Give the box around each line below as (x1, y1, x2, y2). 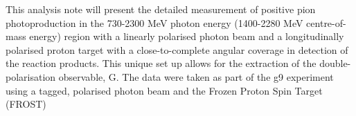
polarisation (6, 69, 56, 84)
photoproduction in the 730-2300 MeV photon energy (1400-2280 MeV (6, 15, 303, 30)
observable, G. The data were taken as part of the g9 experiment (58, 69, 334, 84)
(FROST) (6, 97, 46, 111)
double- (319, 56, 351, 70)
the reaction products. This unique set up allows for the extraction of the (6, 56, 317, 70)
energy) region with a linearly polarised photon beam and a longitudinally (29, 29, 344, 43)
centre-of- (306, 15, 346, 30)
